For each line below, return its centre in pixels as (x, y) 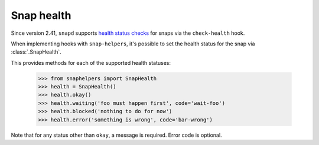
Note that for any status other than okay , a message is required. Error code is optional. (116, 135)
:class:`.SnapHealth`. (36, 52)
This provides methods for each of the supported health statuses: (91, 62)
